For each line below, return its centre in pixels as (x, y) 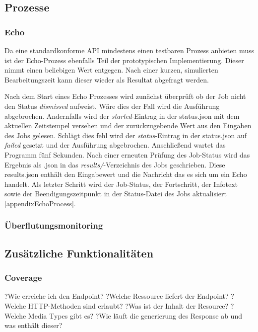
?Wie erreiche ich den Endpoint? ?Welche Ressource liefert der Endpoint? (117, 296)
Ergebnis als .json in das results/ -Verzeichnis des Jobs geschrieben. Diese (115, 164)
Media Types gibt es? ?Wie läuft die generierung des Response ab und (135, 315)
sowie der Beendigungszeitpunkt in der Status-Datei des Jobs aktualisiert (116, 194)
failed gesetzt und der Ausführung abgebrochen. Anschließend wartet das (115, 145)
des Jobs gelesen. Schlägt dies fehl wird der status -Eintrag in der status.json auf (126, 135)
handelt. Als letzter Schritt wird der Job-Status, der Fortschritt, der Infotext (121, 184)
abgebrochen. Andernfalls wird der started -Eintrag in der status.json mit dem (122, 116)
